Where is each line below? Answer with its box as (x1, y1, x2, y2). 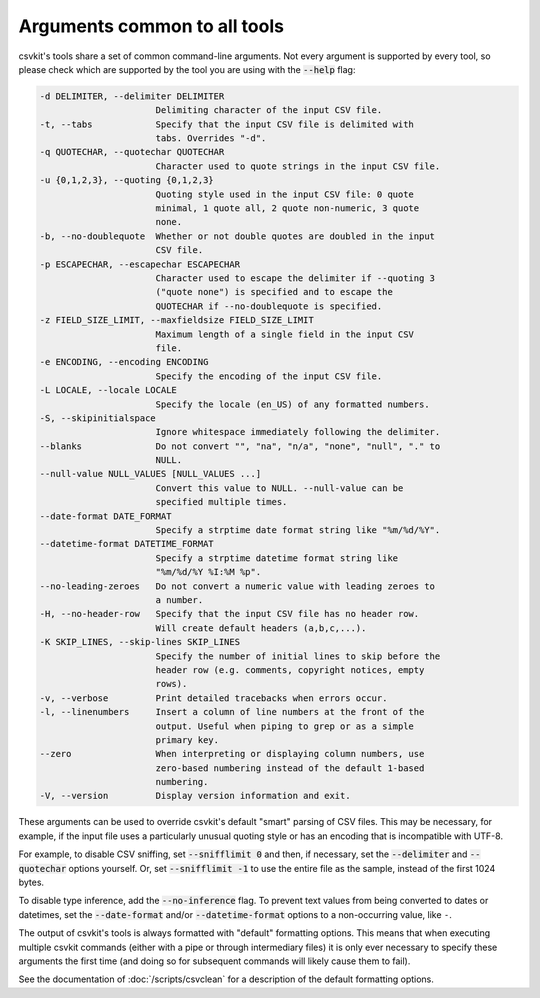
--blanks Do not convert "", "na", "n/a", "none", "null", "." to (39, 440, 441, 452)
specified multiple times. (155, 496, 288, 508)
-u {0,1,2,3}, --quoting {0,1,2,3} (39, 175, 214, 186)
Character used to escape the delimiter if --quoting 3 (155, 273, 435, 284)
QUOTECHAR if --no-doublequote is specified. (155, 300, 383, 312)
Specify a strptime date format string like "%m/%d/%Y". (155, 525, 441, 536)
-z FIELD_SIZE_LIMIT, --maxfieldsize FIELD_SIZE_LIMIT (39, 315, 314, 326)
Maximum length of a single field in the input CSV (155, 328, 415, 340)
